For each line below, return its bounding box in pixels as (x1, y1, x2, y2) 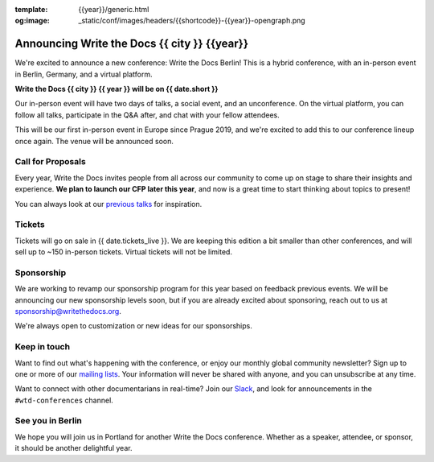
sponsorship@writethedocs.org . (14, 307, 122, 316)
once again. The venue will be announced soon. (14, 136, 174, 146)
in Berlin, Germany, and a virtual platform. (14, 69, 153, 79)
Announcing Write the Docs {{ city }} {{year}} (14, 37, 249, 51)
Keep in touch (14, 341, 71, 353)
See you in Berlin (14, 415, 82, 427)
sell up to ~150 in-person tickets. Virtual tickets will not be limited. (14, 247, 233, 257)
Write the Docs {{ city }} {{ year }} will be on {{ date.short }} (14, 85, 219, 94)
